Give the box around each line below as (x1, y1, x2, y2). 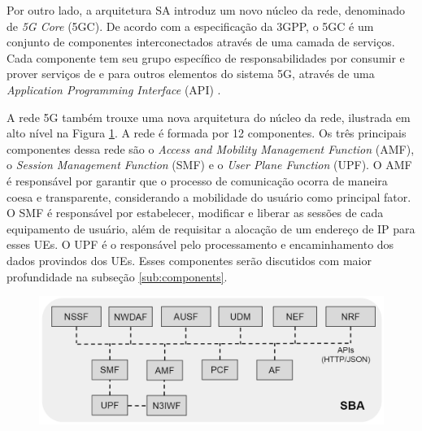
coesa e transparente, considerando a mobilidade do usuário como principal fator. (7, 188, 411, 205)
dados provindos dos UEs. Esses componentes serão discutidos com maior (7, 251, 372, 268)
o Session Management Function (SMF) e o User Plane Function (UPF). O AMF (7, 156, 412, 173)
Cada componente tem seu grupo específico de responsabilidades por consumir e (7, 49, 405, 66)
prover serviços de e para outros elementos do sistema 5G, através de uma (7, 65, 375, 82)
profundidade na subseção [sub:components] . (7, 268, 228, 285)
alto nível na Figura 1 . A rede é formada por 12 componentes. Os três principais (7, 124, 407, 141)
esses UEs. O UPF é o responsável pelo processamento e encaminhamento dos (7, 236, 394, 253)
